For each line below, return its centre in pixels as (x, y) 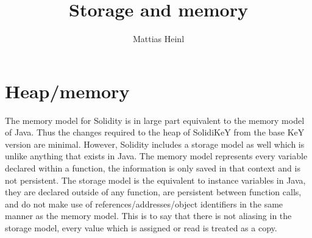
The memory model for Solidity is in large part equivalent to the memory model (155, 120)
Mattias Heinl (158, 39)
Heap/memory (67, 91)
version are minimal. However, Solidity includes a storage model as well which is (155, 144)
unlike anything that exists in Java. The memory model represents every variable (156, 156)
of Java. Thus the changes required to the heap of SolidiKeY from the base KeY (155, 132)
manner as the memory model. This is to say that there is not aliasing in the (148, 216)
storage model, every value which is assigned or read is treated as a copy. (141, 228)
